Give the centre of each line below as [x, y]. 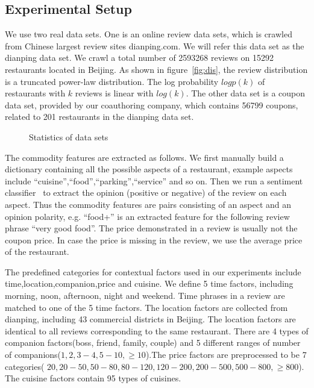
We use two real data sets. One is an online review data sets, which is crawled [149, 34]
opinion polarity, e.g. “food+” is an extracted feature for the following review [147, 216]
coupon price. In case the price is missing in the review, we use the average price [154, 239]
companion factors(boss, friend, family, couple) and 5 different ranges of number [153, 343]
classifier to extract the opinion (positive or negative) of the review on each [146, 192]
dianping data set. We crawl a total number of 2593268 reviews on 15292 [139, 58]
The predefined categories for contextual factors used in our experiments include [153, 271]
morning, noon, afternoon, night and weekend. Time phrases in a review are [145, 296]
